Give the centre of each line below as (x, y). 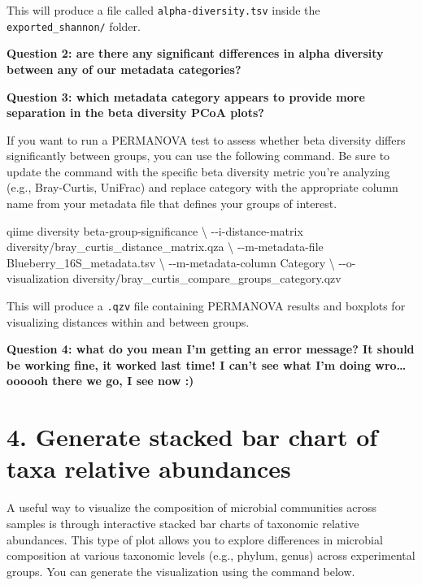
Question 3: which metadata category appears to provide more (186, 96)
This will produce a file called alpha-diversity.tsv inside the (163, 10)
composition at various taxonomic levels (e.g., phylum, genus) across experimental (211, 555)
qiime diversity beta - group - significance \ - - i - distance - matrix (155, 230)
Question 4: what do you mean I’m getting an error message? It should (211, 349)
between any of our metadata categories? (124, 69)
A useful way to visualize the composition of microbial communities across (192, 507)
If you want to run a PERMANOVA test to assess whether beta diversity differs (206, 139)
